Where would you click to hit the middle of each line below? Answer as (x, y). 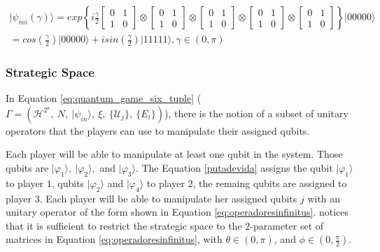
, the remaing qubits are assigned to (270, 183)
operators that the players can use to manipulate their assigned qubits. (158, 130)
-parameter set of (287, 225)
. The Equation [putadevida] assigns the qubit (234, 168)
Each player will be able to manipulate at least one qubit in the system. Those (174, 154)
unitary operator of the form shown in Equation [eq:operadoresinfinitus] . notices (177, 212)
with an (324, 198)
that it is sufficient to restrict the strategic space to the (124, 225)
